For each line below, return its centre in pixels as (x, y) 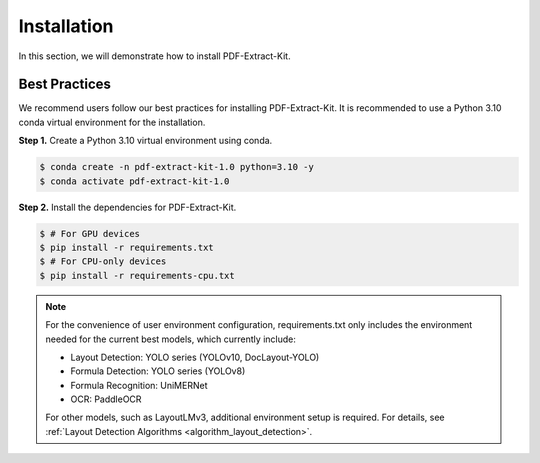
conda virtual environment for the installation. (112, 122)
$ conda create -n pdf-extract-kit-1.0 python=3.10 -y (176, 167)
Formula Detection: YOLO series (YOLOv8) (158, 371)
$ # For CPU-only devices (103, 261)
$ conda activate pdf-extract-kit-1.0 (134, 181)
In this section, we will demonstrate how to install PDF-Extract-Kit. (154, 56)
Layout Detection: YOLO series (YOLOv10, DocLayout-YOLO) (195, 357)
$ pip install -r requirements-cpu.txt (137, 275)
